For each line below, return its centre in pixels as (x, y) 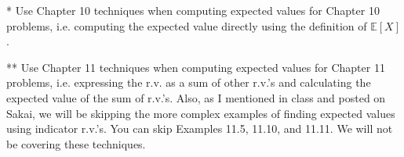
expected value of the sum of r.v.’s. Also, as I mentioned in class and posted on (196, 97)
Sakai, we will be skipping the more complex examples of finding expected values (201, 113)
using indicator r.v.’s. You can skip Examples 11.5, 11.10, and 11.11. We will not (200, 128)
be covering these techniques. (76, 143)
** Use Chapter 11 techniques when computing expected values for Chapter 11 (196, 67)
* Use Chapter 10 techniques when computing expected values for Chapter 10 (193, 10)
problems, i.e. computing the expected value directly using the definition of (187, 25)
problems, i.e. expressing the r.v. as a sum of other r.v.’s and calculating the (189, 82)
